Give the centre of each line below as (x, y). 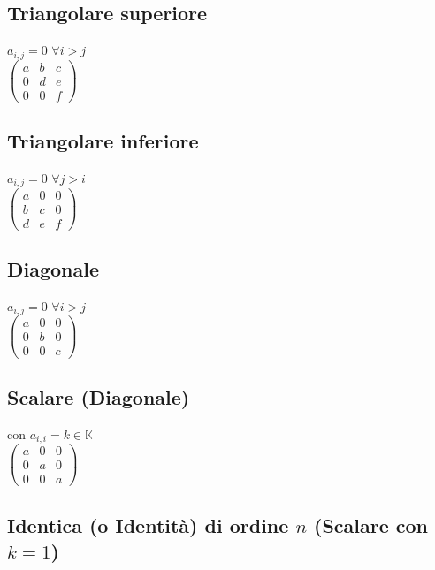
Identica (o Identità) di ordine (148, 524)
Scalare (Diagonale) (99, 396)
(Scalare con (371, 524)
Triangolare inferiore (103, 141)
